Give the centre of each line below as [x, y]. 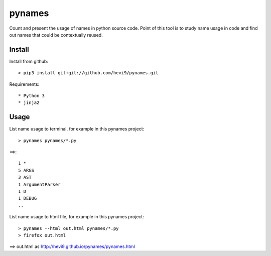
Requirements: [24, 84]
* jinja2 [29, 103]
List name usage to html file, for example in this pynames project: [77, 217]
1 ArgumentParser [39, 184]
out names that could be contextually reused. [56, 35]
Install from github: [29, 61]
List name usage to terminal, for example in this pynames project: [77, 129]
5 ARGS [26, 170]
